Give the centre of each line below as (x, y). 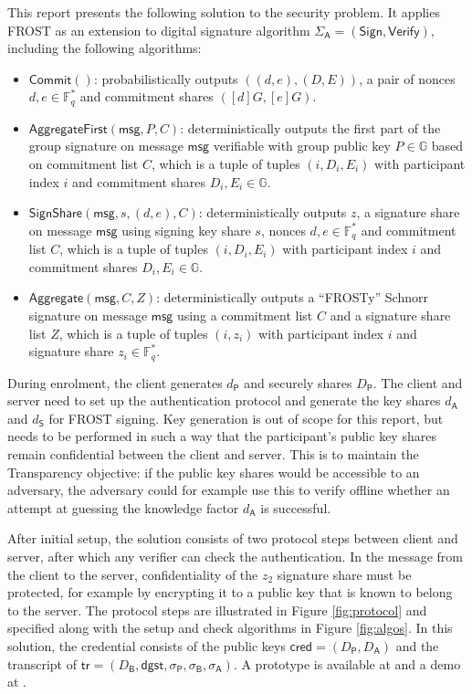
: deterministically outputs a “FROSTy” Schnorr (292, 297)
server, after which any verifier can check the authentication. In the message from (235, 557)
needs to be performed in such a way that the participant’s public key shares (222, 436)
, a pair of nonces (407, 78)
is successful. (296, 507)
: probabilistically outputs (166, 78)
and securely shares (298, 382)
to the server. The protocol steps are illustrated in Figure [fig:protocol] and (217, 610)
